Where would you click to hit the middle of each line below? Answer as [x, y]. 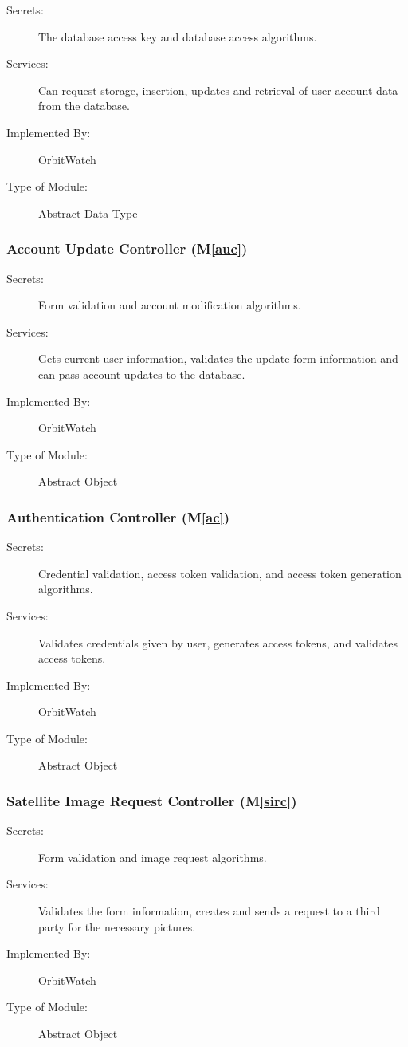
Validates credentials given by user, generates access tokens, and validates [218, 642]
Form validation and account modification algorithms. [170, 305]
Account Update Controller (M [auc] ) [127, 248]
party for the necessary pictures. [117, 926]
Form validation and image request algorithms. [153, 857]
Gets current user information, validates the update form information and [218, 358]
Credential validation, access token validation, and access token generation [220, 573]
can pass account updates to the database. [142, 374]
